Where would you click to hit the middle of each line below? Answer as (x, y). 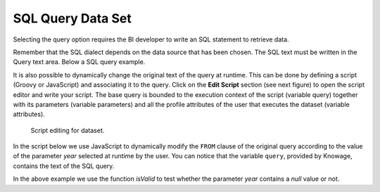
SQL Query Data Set (72, 18)
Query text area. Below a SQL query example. (79, 62)
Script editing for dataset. (68, 130)
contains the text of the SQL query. (64, 166)
